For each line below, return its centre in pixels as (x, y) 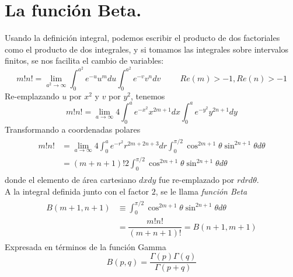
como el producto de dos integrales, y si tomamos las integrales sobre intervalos (147, 49)
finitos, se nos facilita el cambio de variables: (84, 60)
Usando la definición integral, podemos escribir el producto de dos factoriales (142, 38)
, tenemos (148, 96)
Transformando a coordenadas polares (73, 129)
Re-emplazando (32, 96)
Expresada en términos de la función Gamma (86, 246)
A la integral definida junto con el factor (77, 191)
